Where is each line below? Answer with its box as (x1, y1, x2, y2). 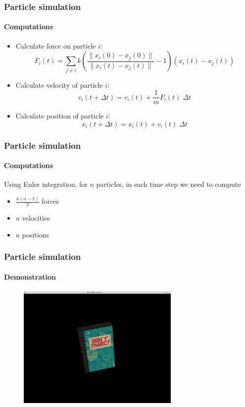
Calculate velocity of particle (15, 79, 103, 90)
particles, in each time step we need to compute (96, 179, 241, 189)
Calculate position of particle (15, 111, 104, 121)
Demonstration (4, 271, 56, 282)
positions (22, 229, 49, 239)
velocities (22, 213, 50, 223)
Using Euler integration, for (4, 179, 88, 189)
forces (42, 196, 59, 206)
